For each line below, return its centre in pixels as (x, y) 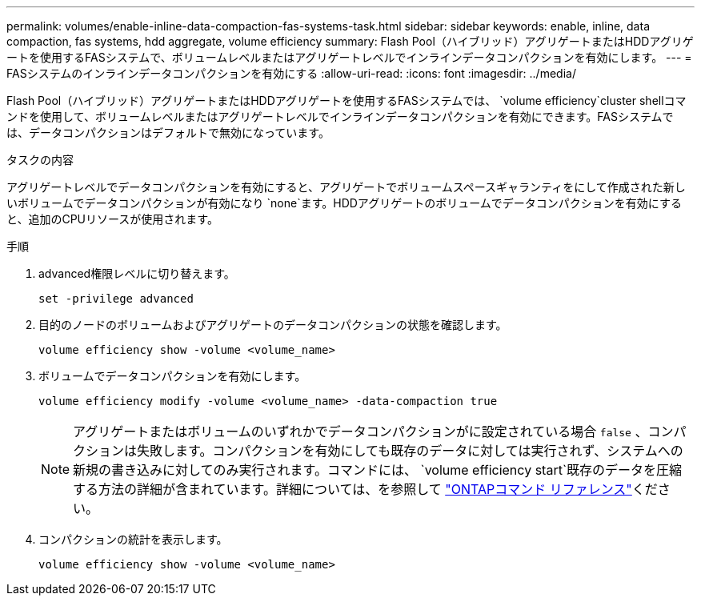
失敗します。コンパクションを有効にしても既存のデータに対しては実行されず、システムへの (410, 451)
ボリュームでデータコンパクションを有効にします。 (172, 376)
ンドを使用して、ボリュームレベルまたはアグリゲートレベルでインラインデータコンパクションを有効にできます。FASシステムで (340, 116)
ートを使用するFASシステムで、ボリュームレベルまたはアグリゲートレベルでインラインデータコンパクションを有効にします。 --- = (349, 57)
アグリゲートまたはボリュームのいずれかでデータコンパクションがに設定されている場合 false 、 (361, 431)
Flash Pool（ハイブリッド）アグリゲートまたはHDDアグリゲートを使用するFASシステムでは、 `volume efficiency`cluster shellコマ (346, 100)
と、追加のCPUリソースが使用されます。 (112, 219)
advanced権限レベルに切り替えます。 (137, 273)
